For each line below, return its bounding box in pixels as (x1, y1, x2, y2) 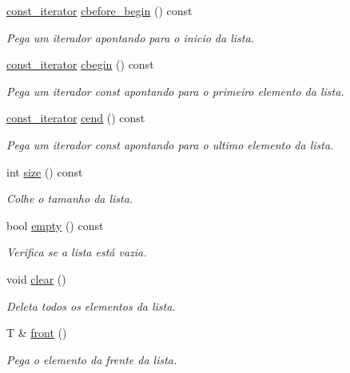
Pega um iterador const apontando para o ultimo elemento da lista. (6, 136, 334, 153)
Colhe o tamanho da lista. (6, 190, 133, 207)
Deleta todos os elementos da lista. (6, 297, 176, 314)
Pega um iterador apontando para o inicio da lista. (6, 29, 254, 46)
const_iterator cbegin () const (6, 56, 154, 73)
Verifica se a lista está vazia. (6, 244, 147, 260)
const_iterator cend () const (6, 109, 145, 126)
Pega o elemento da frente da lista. (6, 351, 177, 367)
